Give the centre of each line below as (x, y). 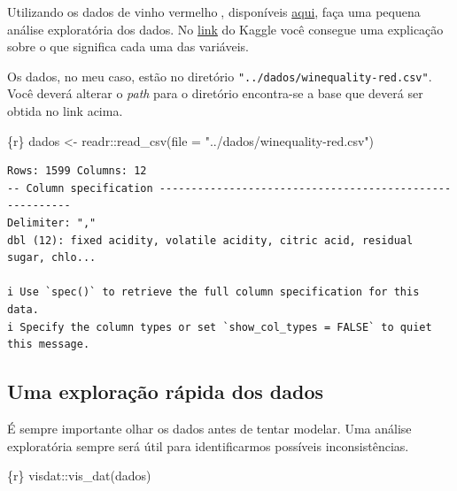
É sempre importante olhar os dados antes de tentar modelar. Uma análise (209, 428)
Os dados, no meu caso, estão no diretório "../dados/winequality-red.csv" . (220, 76)
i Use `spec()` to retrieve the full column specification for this (213, 292)
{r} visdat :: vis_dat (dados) (79, 476)
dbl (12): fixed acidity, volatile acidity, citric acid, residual (210, 240)
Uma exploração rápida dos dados (166, 391)
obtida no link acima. (65, 111)
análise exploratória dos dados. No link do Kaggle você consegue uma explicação (225, 29)
